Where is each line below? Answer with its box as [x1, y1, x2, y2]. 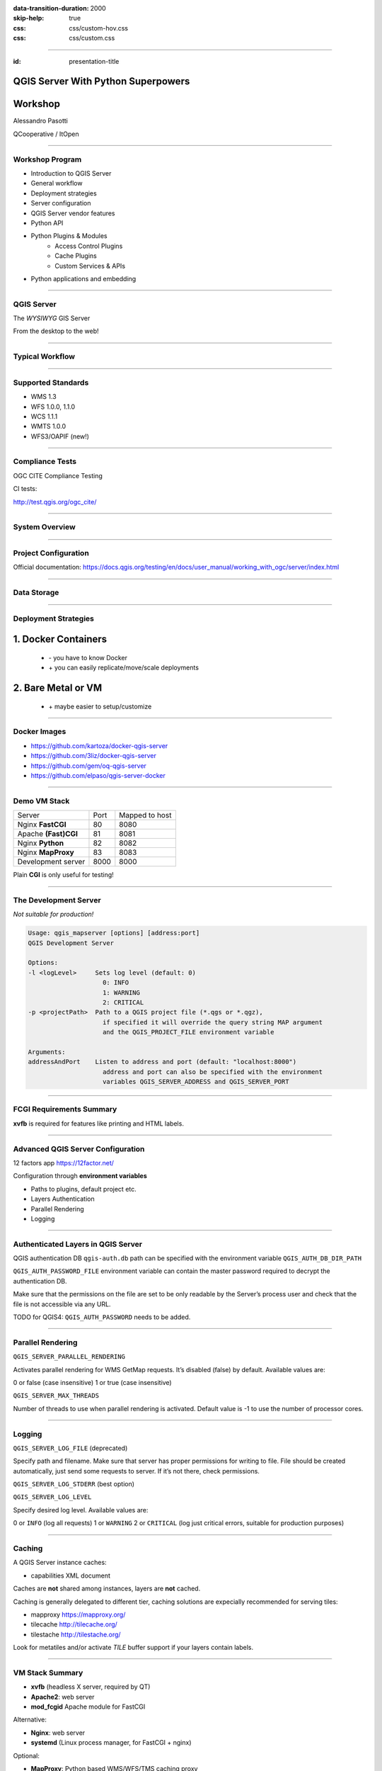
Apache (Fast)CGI [17, 829, 78, 839]
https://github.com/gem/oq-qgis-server [30, 762, 146, 770]
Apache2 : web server [30, 1692, 95, 1701]
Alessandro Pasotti [13, 117, 69, 125]
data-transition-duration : [13, 4, 89, 12]
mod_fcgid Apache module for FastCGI [30, 1702, 146, 1711]
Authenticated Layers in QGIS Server [13, 1239, 143, 1249]
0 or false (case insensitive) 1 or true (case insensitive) [13, 1378, 173, 1386]
